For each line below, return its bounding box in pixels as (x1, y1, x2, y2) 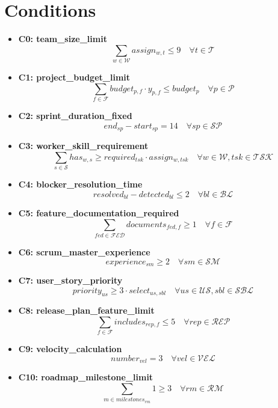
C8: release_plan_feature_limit (18, 304, 155, 317)
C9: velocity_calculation (18, 343, 122, 355)
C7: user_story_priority (18, 273, 123, 286)
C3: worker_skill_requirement (18, 139, 149, 152)
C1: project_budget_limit (18, 71, 131, 84)
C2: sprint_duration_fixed (18, 109, 132, 121)
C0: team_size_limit (18, 32, 107, 45)
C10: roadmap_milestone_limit (18, 371, 153, 383)
